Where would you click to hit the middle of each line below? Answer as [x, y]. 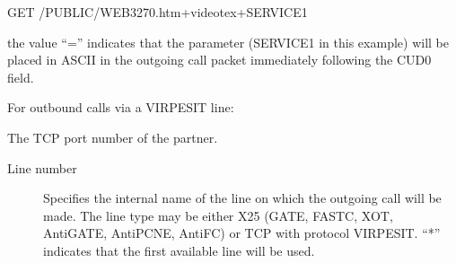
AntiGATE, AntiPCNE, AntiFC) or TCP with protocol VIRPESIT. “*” [242, 233]
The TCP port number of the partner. [113, 137]
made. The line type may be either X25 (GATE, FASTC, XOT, [218, 215]
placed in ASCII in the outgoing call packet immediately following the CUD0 [219, 60]
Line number [42, 167]
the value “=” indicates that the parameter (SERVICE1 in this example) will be [228, 42]
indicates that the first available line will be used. [179, 250]
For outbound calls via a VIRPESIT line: [121, 107]
